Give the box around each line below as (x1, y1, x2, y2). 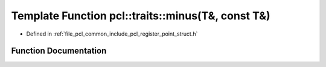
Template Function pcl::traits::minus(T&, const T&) (11, 9, 271, 22)
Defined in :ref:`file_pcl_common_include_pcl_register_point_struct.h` (26, 30, 198, 37)
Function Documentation (11, 46, 107, 56)
